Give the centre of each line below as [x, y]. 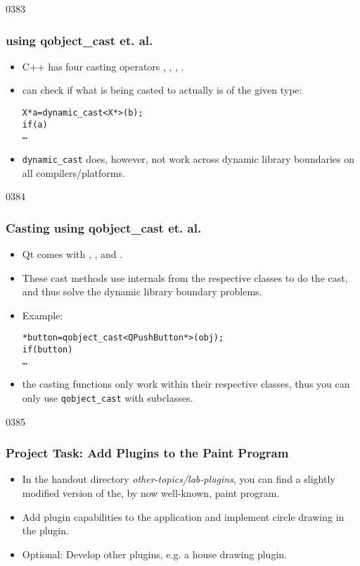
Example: [43, 315]
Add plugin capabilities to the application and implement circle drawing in [183, 516]
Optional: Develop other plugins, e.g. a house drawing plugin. [154, 554]
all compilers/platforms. [73, 172]
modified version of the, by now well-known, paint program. [151, 493]
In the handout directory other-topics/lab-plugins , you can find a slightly [179, 479]
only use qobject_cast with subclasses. [108, 397]
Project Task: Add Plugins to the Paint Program [147, 453]
